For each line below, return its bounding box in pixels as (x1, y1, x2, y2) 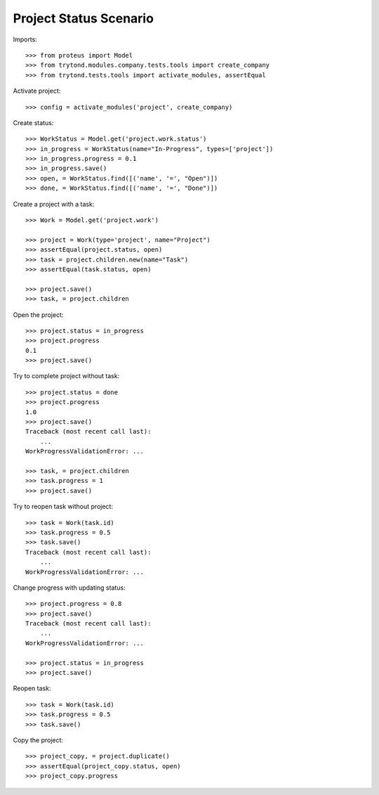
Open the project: (13, 310, 64, 319)
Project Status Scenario (13, 11, 154, 26)
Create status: (13, 118, 54, 127)
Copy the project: (13, 735, 63, 744)
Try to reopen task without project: (13, 503, 114, 511)
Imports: (13, 35, 38, 44)
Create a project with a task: (13, 200, 95, 208)
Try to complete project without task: (13, 372, 120, 380)
